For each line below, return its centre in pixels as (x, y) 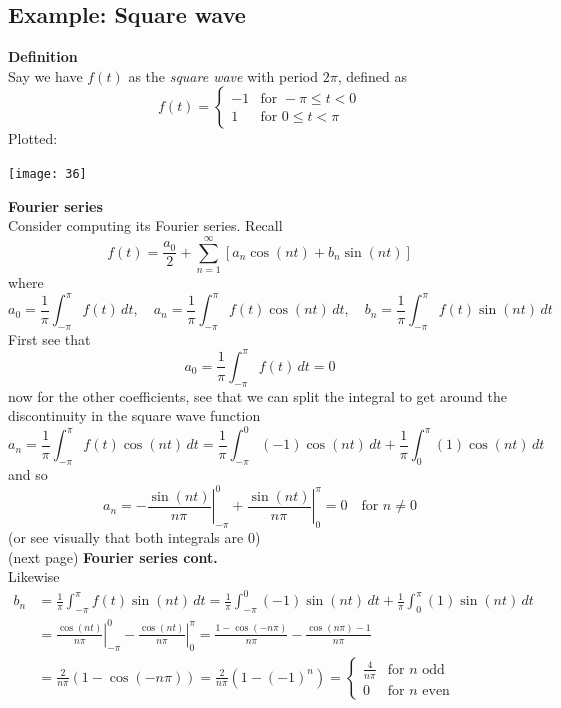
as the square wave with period (223, 75)
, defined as (372, 75)
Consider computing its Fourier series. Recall (145, 225)
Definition (43, 56)
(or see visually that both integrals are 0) (134, 537)
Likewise (34, 576)
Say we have (45, 75)
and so (28, 474)
